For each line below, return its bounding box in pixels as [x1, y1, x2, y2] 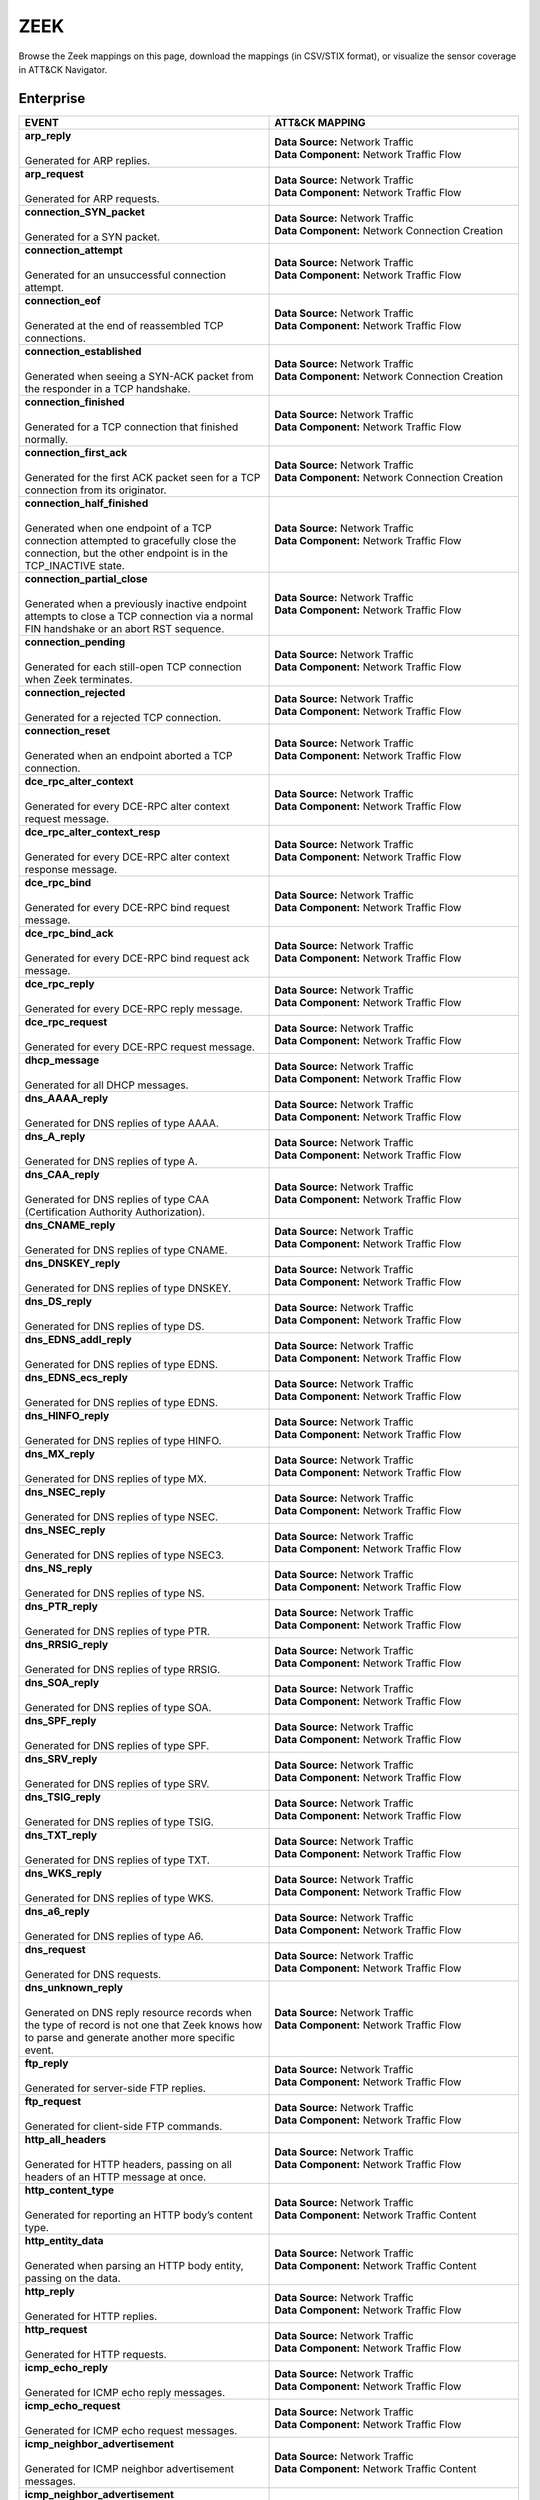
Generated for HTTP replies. [24, 2309, 158, 2323]
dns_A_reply [24, 1129, 86, 1143]
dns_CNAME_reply [24, 1218, 116, 1232]
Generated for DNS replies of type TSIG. [24, 1815, 214, 1829]
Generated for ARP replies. [24, 153, 151, 167]
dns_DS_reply [24, 1294, 92, 1308]
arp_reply [24, 128, 72, 142]
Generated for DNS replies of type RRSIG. [24, 1662, 221, 1676]
